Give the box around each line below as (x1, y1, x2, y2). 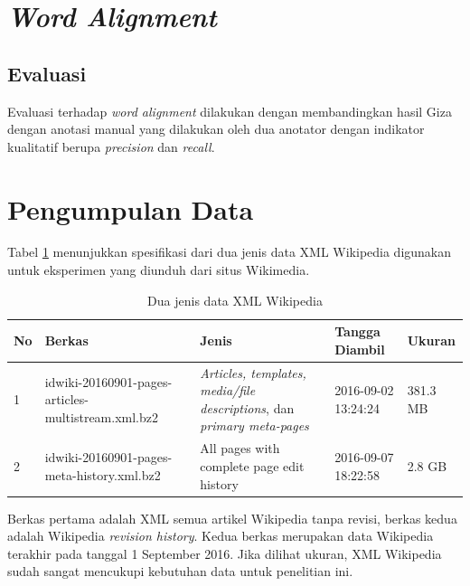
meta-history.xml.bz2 (44, 465, 161, 484)
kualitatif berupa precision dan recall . (7, 137, 215, 156)
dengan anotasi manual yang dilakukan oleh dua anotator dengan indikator (7, 119, 425, 138)
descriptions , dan (200, 398, 295, 417)
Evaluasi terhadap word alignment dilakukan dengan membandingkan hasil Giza (7, 101, 452, 120)
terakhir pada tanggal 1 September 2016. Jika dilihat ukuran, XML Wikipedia (7, 543, 442, 562)
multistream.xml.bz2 (44, 407, 158, 426)
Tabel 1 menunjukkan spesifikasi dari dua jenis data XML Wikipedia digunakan (7, 242, 452, 261)
